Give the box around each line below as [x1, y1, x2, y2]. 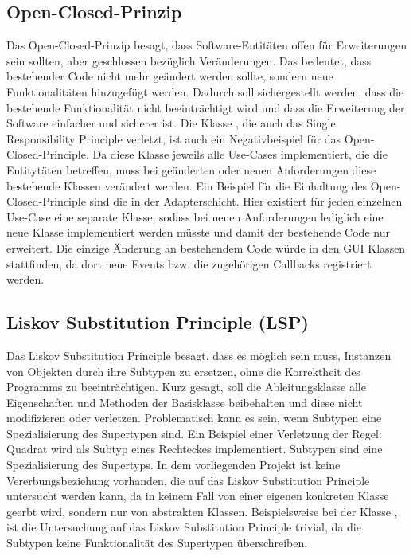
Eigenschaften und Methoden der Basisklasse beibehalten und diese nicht [6, 394, 363, 410]
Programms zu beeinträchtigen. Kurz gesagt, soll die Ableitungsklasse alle [6, 378, 366, 395]
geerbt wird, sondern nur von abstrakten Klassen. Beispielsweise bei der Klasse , [6, 503, 398, 519]
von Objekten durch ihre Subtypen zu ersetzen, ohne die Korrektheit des [6, 362, 360, 379]
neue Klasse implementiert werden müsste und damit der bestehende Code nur [6, 224, 390, 241]
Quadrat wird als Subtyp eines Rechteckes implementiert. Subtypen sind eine [6, 440, 383, 457]
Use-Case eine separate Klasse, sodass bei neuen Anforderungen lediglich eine [6, 208, 384, 225]
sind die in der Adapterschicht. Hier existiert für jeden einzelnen [89, 193, 403, 209]
